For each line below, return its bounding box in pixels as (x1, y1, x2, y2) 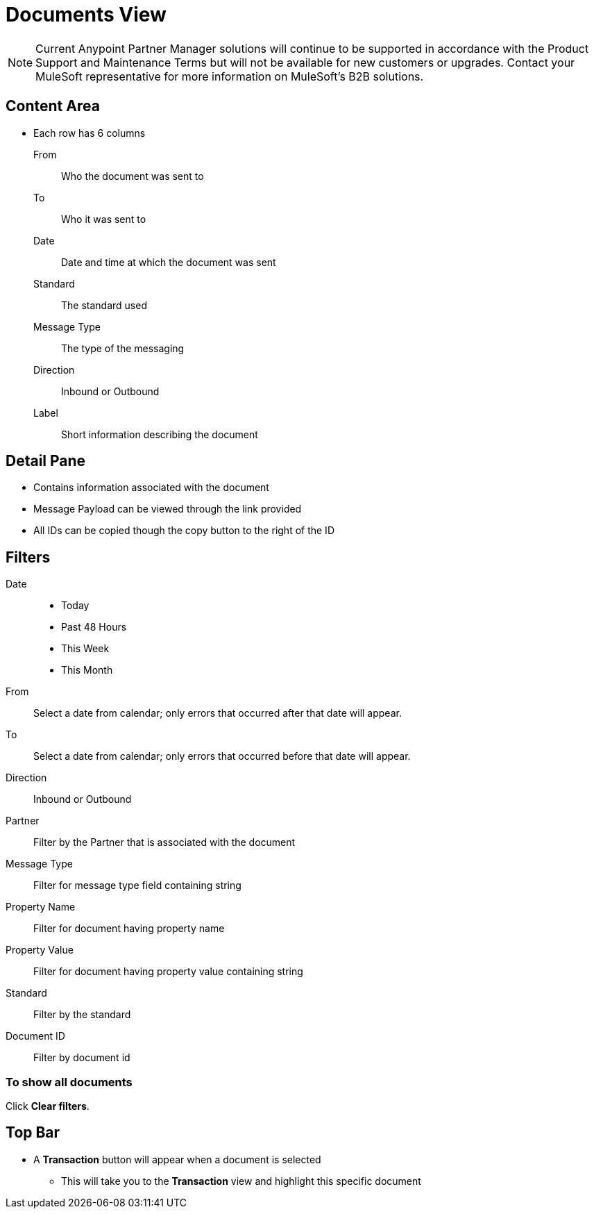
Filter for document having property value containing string (33, 965, 303, 978)
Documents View (6, 3, 167, 26)
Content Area (6, 97, 100, 115)
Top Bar (6, 1124, 60, 1142)
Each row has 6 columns (33, 126, 146, 139)
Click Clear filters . (6, 1100, 90, 1113)
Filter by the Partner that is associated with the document (33, 836, 296, 849)
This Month (61, 664, 113, 676)
